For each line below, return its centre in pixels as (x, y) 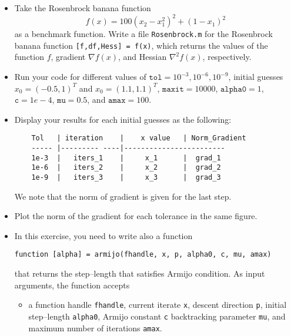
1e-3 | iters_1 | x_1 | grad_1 (126, 158)
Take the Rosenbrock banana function (83, 8)
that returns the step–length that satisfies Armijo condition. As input (140, 273)
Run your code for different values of (80, 76)
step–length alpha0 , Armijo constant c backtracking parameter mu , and (157, 316)
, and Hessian (143, 57)
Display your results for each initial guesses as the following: (123, 119)
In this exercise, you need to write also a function (103, 235)
